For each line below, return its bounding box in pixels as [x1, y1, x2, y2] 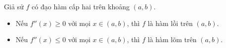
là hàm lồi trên [147, 18, 193, 28]
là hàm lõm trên [147, 34, 197, 45]
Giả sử [4, 1, 24, 11]
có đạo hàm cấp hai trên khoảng [32, 1, 130, 11]
